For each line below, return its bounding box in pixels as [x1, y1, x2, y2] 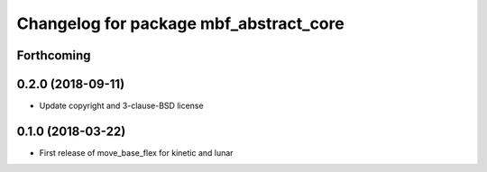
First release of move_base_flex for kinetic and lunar [39, 147, 234, 158]
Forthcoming [16, 48, 91, 63]
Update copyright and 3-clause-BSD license [39, 100, 204, 112]
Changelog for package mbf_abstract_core [16, 14, 345, 33]
